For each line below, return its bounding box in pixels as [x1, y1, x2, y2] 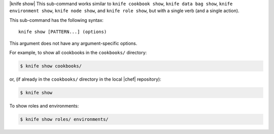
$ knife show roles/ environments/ [20, 116, 109, 122]
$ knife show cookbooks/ [20, 63, 82, 69]
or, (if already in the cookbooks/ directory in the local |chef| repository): [9, 76, 162, 82]
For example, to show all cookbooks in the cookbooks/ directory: [9, 49, 147, 55]
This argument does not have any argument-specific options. [9, 40, 138, 46]
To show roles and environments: [9, 103, 79, 109]
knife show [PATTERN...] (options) [18, 29, 107, 35]
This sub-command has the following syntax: [9, 17, 104, 23]
